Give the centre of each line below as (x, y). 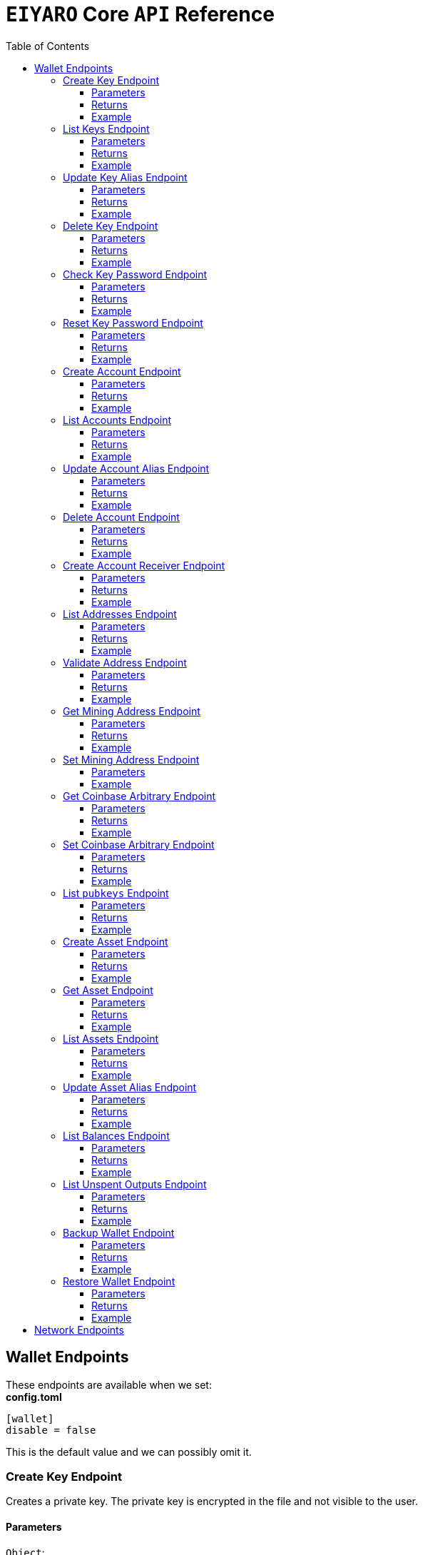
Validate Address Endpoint (125, 662)
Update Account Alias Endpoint (136, 468)
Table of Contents (48, 46)
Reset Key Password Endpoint (133, 323)
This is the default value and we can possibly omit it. (129, 1452)
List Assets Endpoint (111, 1038)
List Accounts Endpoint (117, 420)
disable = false (51, 1430)
